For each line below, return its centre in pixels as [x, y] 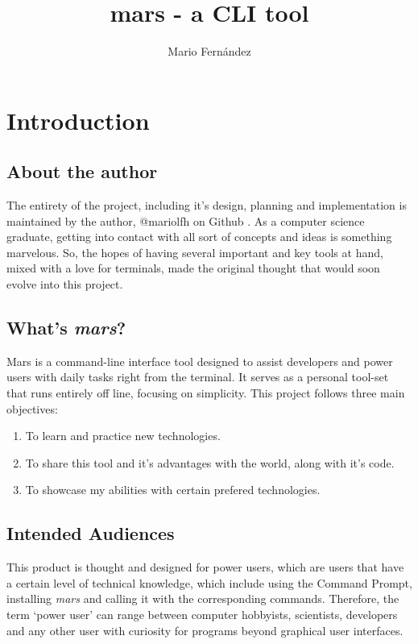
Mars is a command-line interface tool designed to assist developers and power [200, 361]
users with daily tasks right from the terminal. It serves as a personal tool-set [198, 377]
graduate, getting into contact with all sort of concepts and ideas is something [199, 237]
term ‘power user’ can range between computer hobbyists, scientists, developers [202, 615]
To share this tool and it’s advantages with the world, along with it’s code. [210, 462]
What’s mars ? [66, 328]
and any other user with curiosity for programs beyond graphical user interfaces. [205, 630]
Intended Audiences [91, 533]
